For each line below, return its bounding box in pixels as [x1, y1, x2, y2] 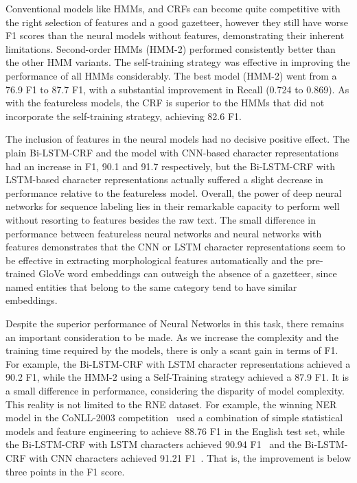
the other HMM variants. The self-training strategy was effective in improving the [5, 55, 350, 69]
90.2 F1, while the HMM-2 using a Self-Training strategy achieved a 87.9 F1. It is [5, 370, 349, 384]
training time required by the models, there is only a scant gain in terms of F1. [5, 343, 338, 357]
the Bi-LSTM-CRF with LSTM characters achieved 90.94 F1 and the [5, 437, 302, 451]
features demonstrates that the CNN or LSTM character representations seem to [5, 239, 345, 254]
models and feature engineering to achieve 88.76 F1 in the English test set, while [5, 423, 345, 438]
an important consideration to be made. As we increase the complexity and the [5, 329, 338, 344]
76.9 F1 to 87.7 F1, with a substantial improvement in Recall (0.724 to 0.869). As [5, 82, 349, 96]
